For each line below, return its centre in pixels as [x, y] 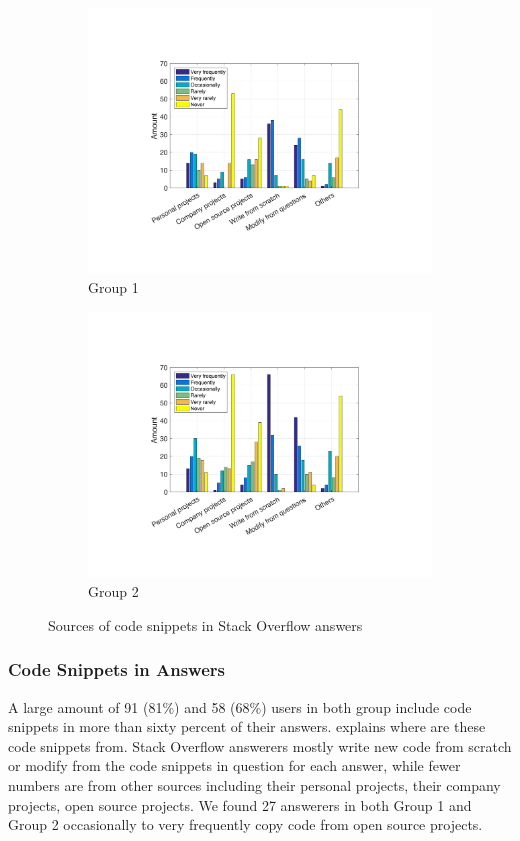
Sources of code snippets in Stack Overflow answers [205, 624]
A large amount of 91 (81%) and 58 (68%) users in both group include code [240, 706]
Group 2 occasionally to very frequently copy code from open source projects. [245, 824]
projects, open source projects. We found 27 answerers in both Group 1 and [240, 804]
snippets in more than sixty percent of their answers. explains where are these [247, 726]
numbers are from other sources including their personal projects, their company [254, 785]
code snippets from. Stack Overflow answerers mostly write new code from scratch [260, 745]
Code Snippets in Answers [116, 669]
